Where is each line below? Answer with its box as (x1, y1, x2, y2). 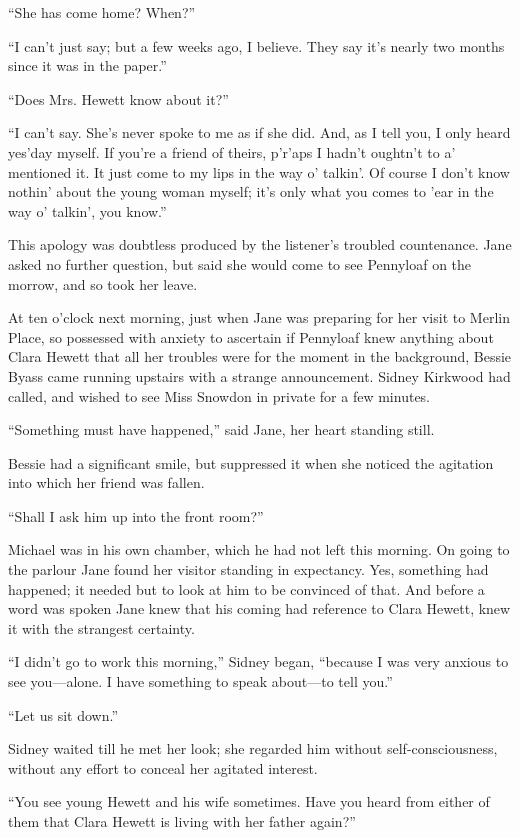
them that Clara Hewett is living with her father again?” (8, 811, 356, 831)
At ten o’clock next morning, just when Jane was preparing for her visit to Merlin (8, 307, 510, 328)
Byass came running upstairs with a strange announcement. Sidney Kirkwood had (8, 365, 511, 386)
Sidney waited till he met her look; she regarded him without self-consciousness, (8, 738, 498, 759)
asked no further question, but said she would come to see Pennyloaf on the (8, 253, 472, 274)
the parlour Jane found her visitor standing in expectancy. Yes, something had (8, 559, 489, 580)
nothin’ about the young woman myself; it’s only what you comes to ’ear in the (8, 181, 494, 202)
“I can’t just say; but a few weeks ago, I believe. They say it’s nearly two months (8, 35, 505, 56)
